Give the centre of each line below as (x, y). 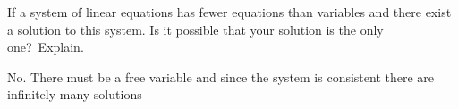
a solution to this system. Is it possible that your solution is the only (195, 29)
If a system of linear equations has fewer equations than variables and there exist (229, 12)
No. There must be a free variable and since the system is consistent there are (221, 76)
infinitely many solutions (75, 94)
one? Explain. (46, 47)
